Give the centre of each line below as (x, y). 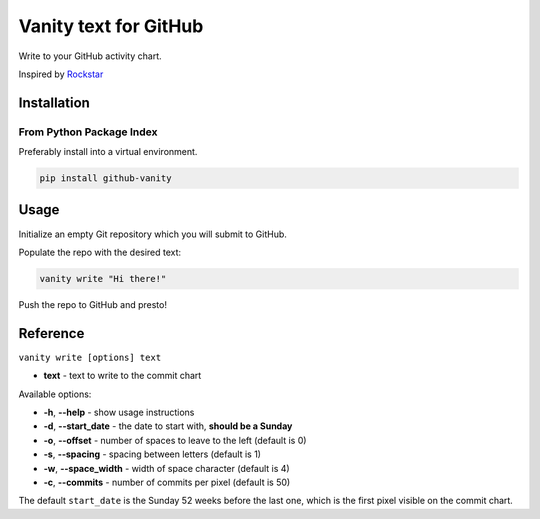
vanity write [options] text (90, 357)
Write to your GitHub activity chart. (90, 56)
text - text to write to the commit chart (122, 376)
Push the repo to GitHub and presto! (92, 304)
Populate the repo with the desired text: (100, 252)
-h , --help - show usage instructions (119, 412)
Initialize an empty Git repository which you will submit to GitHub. (152, 234)
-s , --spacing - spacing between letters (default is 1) (152, 454)
